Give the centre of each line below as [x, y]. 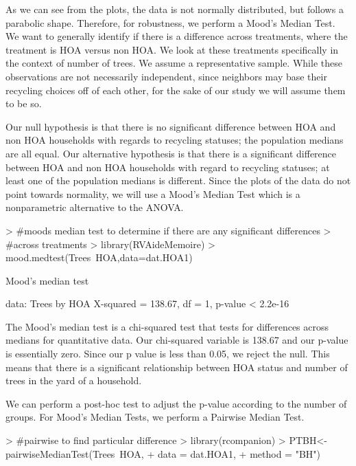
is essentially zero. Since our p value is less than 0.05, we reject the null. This [168, 354]
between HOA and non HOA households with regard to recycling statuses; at [168, 167]
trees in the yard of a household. [74, 380]
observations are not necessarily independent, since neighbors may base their [166, 76]
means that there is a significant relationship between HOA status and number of [177, 367]
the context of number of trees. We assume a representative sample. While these [174, 63]
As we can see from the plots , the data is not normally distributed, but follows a [175, 9]
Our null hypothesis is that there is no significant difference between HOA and [171, 126]
